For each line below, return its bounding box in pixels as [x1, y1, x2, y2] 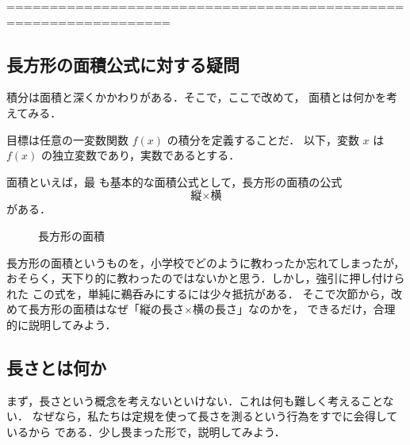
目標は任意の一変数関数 [6, 131, 128, 148]
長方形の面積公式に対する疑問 [6, 52, 239, 76]
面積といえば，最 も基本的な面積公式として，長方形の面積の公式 [6, 173, 343, 190]
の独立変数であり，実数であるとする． [41, 147, 240, 163]
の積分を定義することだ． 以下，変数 [167, 131, 359, 148]
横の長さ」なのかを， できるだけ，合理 [192, 301, 396, 317]
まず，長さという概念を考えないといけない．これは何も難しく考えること [6, 392, 383, 409]
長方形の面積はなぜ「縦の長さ [28, 301, 184, 317]
